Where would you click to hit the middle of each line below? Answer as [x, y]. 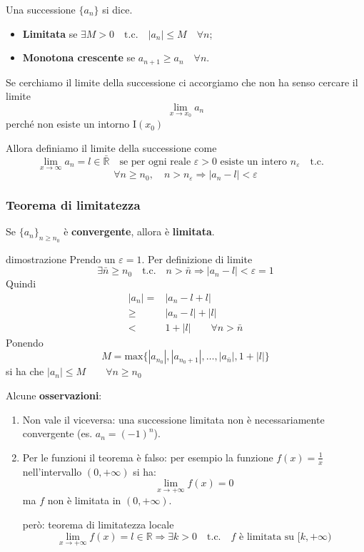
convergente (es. [57, 433]
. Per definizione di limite [197, 259]
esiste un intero [254, 162]
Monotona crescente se [79, 57]
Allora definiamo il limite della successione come [111, 148]
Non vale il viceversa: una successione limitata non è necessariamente [173, 419]
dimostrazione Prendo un [61, 259]
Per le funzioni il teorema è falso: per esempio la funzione [148, 457]
